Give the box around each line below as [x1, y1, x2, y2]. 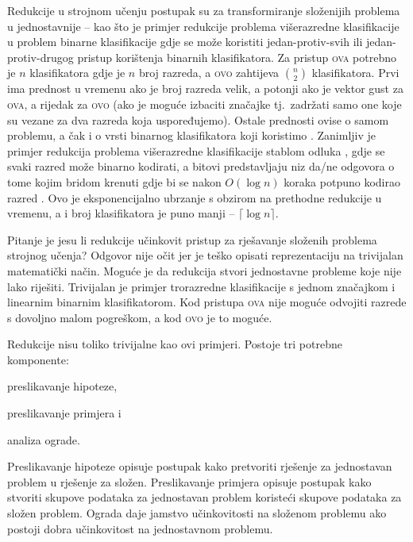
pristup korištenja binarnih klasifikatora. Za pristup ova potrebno [77, 48, 396, 65]
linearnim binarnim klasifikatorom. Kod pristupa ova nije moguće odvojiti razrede [7, 294, 407, 310]
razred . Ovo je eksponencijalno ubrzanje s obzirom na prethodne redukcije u [7, 189, 382, 206]
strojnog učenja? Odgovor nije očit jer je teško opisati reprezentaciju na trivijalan [7, 247, 403, 263]
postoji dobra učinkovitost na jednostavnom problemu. [7, 520, 273, 536]
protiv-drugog [7, 48, 74, 65]
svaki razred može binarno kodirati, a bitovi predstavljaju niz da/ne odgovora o [7, 158, 395, 175]
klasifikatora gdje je [29, 64, 125, 81]
